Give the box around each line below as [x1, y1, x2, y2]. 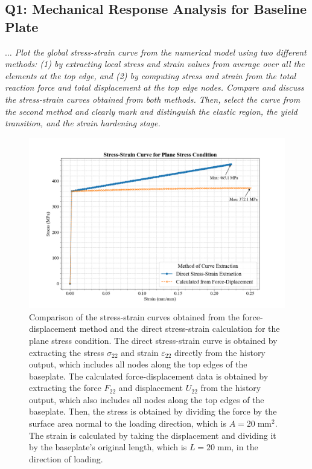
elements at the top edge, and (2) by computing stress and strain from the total [5, 69, 296, 82]
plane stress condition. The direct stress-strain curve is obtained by [29, 334, 278, 346]
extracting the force [29, 381, 101, 394]
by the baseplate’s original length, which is [29, 441, 187, 453]
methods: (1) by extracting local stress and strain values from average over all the [5, 57, 305, 70]
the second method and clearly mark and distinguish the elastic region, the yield [5, 105, 298, 117]
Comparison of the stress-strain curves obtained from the [29, 310, 240, 323]
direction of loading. [29, 452, 103, 465]
